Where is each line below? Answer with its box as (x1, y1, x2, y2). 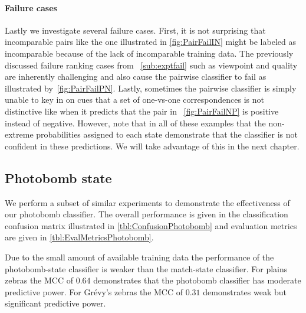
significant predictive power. (5, 297, 106, 309)
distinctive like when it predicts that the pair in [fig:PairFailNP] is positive (5, 105, 279, 117)
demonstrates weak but (203, 285, 287, 298)
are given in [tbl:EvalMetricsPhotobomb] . (5, 231, 154, 243)
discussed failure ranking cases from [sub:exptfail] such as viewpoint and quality (5, 58, 298, 71)
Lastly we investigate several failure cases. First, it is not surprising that (5, 24, 266, 36)
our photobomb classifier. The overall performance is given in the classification (5, 208, 288, 220)
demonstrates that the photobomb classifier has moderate (93, 274, 301, 286)
